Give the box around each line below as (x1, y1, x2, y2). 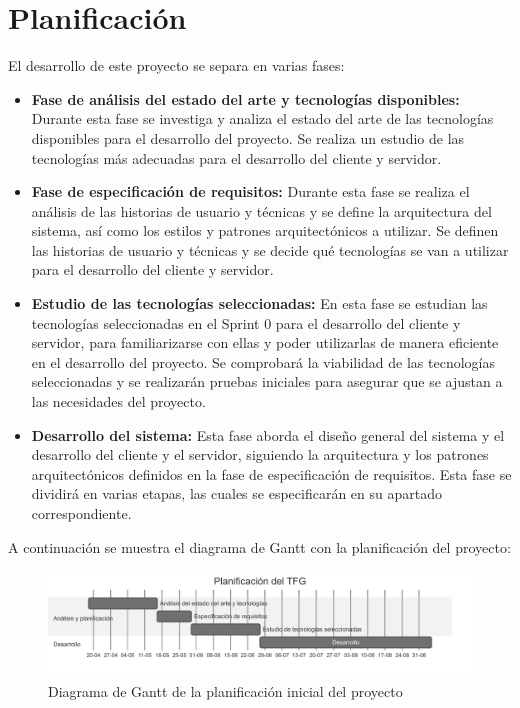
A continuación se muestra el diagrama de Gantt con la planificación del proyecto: (8, 536, 511, 557)
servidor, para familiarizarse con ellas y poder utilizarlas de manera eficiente (31, 332, 499, 353)
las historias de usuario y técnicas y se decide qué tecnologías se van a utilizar (31, 239, 509, 260)
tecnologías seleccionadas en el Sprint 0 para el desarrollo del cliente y (31, 312, 461, 333)
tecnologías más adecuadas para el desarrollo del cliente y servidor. (31, 147, 442, 168)
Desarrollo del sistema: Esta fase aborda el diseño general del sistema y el (31, 424, 505, 445)
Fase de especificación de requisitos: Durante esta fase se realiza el (31, 181, 470, 202)
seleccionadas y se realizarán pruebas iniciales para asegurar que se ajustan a (31, 371, 503, 392)
